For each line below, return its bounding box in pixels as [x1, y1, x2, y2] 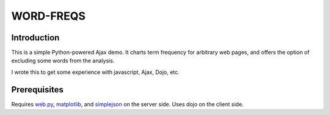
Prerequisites [11, 84, 64, 95]
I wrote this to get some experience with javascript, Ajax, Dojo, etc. [11, 68, 180, 76]
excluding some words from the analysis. [11, 57, 115, 64]
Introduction [11, 32, 60, 43]
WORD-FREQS [11, 9, 86, 23]
